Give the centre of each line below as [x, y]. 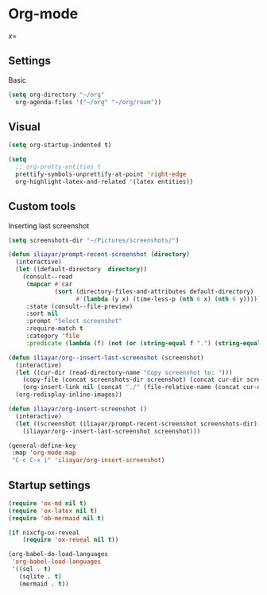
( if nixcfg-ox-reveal [44, 533]
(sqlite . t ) [40, 576]
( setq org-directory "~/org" [56, 95]
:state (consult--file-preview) [79, 306]
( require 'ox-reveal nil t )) [71, 540]
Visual [25, 127]
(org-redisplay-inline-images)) [69, 395]
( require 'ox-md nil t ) [48, 503]
